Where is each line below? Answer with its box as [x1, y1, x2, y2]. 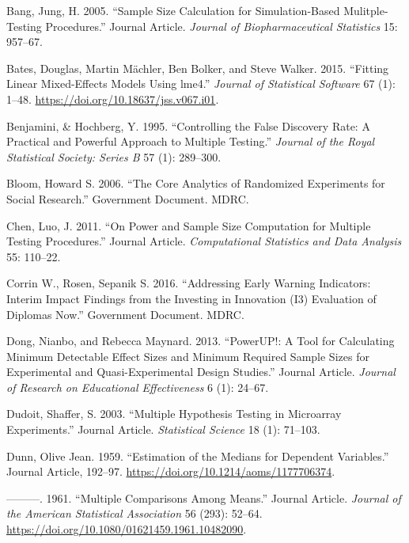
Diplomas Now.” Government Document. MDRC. [6, 306, 244, 322]
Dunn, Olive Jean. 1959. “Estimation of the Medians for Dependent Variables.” [6, 447, 389, 464]
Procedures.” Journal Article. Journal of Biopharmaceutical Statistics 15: [45, 17, 398, 34]
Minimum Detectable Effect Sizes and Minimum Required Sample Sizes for [6, 347, 369, 364]
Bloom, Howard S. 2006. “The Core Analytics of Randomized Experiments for [6, 175, 385, 192]
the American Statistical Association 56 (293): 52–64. [6, 505, 263, 522]
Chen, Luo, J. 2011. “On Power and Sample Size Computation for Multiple [6, 217, 371, 234]
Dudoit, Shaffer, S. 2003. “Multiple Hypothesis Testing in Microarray [6, 405, 342, 422]
